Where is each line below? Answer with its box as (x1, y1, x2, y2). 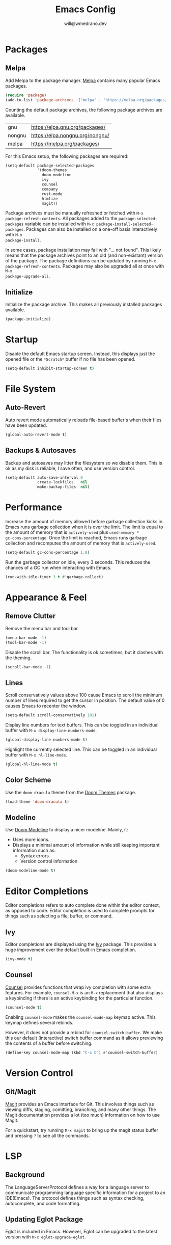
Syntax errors (20, 853, 49, 859)
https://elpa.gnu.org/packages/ (31, 123, 106, 130)
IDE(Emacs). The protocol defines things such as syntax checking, (5, 1195, 145, 1201)
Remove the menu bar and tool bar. (5, 625, 79, 631)
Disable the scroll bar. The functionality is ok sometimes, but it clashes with (5, 649, 163, 655)
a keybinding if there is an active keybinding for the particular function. (5, 995, 154, 1001)
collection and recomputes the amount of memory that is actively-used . (5, 540, 157, 546)
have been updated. (5, 422, 47, 428)
